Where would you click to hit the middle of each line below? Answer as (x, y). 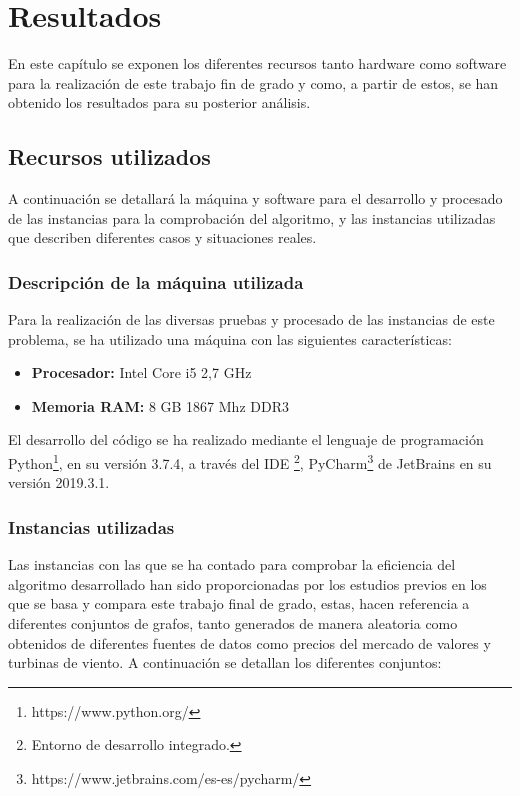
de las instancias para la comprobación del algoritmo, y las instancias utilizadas (252, 217)
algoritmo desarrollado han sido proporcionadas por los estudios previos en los (247, 583)
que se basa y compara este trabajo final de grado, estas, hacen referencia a (239, 603)
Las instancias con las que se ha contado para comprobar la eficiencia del (232, 564)
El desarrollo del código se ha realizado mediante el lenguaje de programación (246, 439)
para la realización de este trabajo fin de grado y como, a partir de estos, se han (253, 82)
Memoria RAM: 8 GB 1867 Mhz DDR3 (160, 405)
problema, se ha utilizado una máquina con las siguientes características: (230, 338)
